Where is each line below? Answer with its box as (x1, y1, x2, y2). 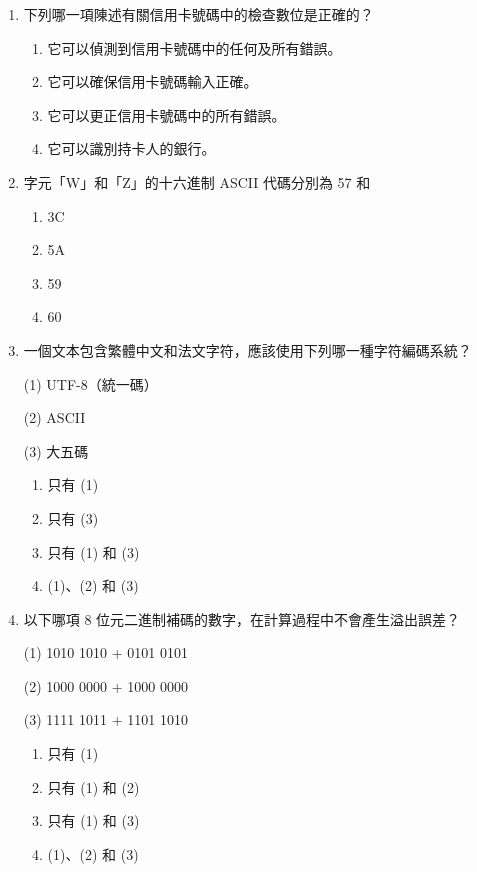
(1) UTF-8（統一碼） (23, 373, 158, 394)
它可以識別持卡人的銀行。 (47, 138, 216, 159)
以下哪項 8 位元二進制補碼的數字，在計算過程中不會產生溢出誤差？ (23, 608, 461, 629)
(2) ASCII (23, 407, 86, 428)
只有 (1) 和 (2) (47, 776, 140, 797)
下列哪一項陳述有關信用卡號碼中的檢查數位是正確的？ (23, 4, 374, 24)
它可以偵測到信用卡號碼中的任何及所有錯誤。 (47, 37, 342, 58)
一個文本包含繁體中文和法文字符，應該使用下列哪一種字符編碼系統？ (23, 339, 472, 360)
